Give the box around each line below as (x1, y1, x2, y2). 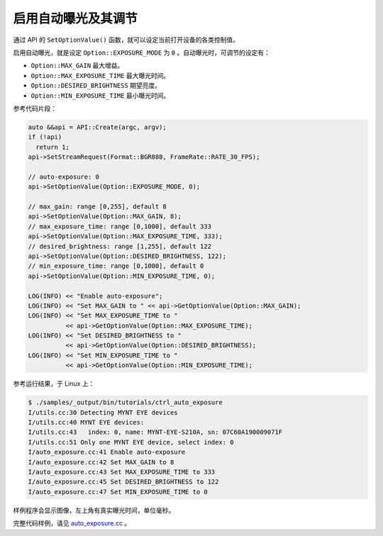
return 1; (35, 143, 70, 151)
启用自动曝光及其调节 (13, 11, 138, 26)
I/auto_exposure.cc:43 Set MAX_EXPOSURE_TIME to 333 (28, 468, 216, 476)
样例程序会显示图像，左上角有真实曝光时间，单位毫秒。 (13, 506, 175, 514)
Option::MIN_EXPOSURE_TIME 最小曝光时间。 (30, 91, 170, 99)
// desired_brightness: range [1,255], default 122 (28, 242, 212, 250)
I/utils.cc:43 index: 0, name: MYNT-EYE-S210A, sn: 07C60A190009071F (28, 428, 283, 436)
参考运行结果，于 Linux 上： (13, 379, 95, 388)
